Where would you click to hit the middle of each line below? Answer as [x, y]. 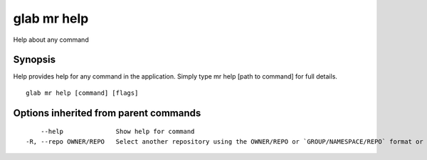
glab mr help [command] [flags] [82, 93]
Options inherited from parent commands [107, 113]
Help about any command [51, 40]
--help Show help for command [117, 132]
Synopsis [35, 60]
